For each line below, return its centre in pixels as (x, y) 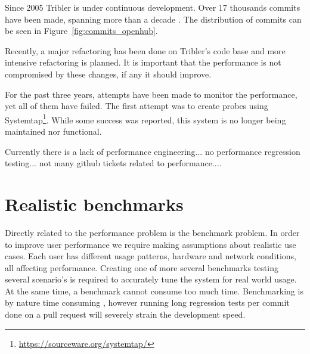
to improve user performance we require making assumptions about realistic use (151, 244)
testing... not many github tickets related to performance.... (113, 163)
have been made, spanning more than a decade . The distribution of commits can (153, 19)
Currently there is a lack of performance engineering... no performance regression (153, 151)
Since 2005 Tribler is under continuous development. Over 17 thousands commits (153, 7)
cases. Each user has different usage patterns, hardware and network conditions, (151, 256)
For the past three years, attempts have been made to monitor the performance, (151, 94)
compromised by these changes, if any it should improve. (108, 74)
